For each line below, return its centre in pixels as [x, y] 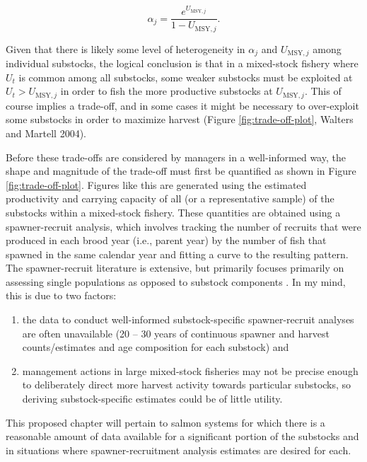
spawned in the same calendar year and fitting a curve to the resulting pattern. [177, 254]
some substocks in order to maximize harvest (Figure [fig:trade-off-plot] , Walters [180, 119]
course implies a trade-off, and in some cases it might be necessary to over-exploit [182, 105]
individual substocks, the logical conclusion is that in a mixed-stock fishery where [182, 63]
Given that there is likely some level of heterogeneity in [126, 48]
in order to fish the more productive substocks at [167, 91]
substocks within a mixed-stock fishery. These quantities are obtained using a [173, 212]
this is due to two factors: [61, 295]
